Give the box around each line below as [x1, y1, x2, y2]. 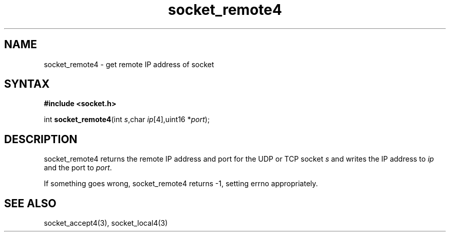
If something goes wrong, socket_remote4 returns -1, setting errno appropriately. [44, 179, 318, 188]
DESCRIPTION [4, 132, 78, 146]
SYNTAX [4, 77, 50, 91]
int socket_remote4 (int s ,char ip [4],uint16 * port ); [44, 115, 210, 124]
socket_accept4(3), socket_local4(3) [44, 219, 168, 228]
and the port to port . [44, 163, 112, 172]
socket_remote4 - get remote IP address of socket [44, 60, 214, 69]
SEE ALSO [4, 196, 57, 210]
